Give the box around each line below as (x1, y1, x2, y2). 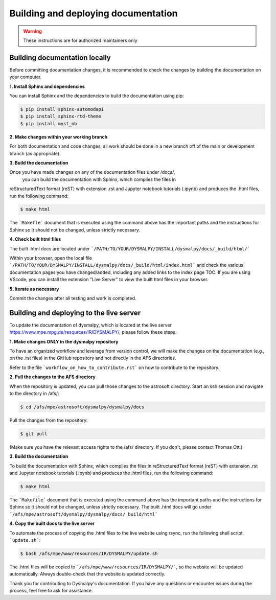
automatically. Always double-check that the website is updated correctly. (9, 571, 166, 577)
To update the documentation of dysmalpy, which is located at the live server (9, 322, 172, 328)
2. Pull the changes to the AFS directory (9, 374, 96, 380)
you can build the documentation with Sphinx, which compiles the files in (22, 176, 176, 182)
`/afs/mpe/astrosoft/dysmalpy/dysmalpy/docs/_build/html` (9, 511, 158, 517)
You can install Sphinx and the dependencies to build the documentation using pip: (9, 93, 184, 99)
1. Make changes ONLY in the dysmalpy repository (9, 338, 119, 344)
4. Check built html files (9, 236, 61, 242)
